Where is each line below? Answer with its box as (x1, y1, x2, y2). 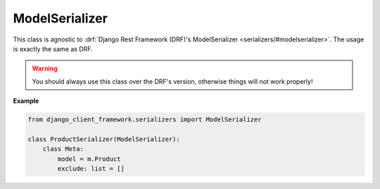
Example (13, 97, 39, 105)
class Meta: (42, 145, 84, 153)
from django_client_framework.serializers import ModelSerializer (27, 116, 262, 124)
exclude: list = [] (57, 165, 125, 173)
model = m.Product (57, 155, 121, 163)
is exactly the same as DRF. (13, 44, 93, 53)
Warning (32, 64, 58, 73)
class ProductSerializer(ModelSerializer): (27, 135, 181, 143)
